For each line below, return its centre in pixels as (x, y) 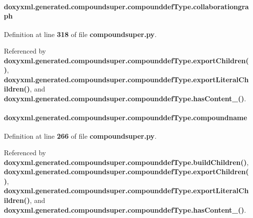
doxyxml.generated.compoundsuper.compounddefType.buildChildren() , (126, 162)
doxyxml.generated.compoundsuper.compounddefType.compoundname (126, 118)
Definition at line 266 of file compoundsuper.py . (80, 136)
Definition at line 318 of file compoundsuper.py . (80, 34)
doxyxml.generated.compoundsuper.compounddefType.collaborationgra (126, 6)
